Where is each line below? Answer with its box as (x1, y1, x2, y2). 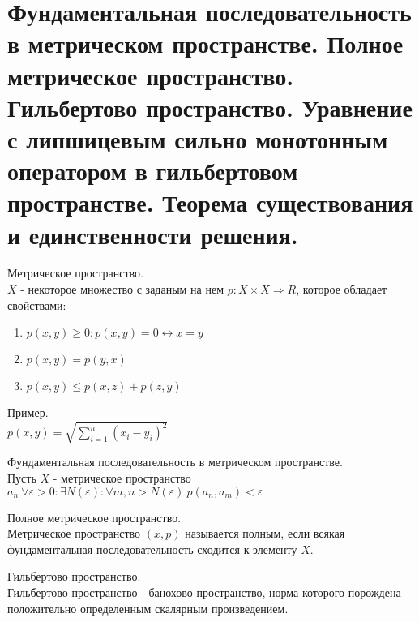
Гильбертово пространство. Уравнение (7, 90, 413, 123)
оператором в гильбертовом (7, 154, 298, 187)
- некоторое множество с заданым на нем (20, 281, 224, 298)
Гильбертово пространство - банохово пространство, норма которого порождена (7, 583, 401, 600)
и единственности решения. (7, 217, 298, 251)
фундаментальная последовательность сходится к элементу (7, 540, 297, 557)
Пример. (7, 404, 49, 421)
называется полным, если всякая (185, 525, 345, 542)
